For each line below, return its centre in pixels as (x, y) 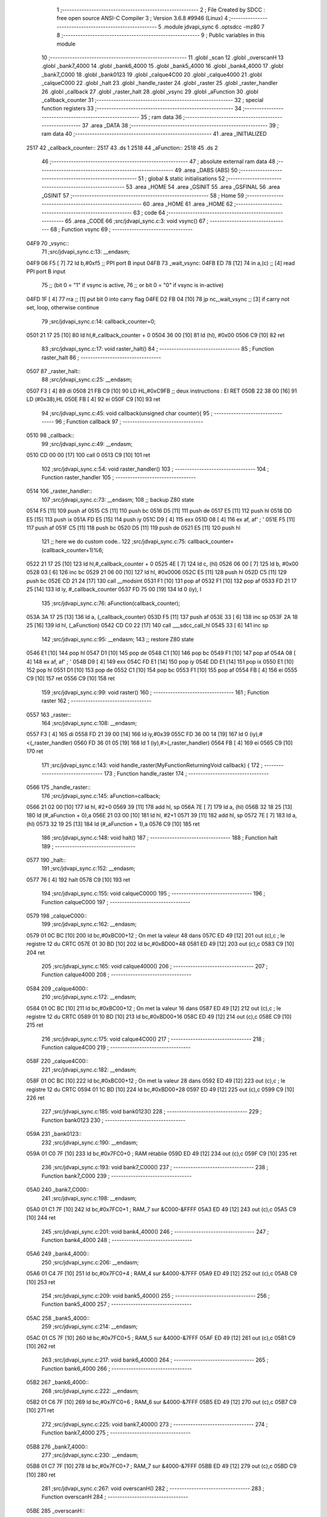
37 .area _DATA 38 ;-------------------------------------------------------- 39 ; (180, 126)
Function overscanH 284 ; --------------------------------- (115, 1497)
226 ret (35, 1098)
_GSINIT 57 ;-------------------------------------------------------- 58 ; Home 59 (143, 195)
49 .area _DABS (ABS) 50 (206, 170)
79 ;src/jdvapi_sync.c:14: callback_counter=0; (98, 321)
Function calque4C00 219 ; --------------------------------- (116, 1047)
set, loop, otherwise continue (63, 308)
